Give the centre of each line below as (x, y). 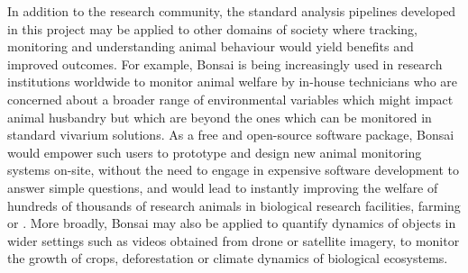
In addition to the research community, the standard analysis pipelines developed (232, 11)
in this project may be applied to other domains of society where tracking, (212, 28)
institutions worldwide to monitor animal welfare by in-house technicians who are (233, 82)
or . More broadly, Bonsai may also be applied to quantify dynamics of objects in (232, 223)
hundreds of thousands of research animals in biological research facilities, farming (234, 205)
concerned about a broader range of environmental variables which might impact (230, 99)
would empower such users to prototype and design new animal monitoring (215, 152)
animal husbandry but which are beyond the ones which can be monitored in (220, 117)
